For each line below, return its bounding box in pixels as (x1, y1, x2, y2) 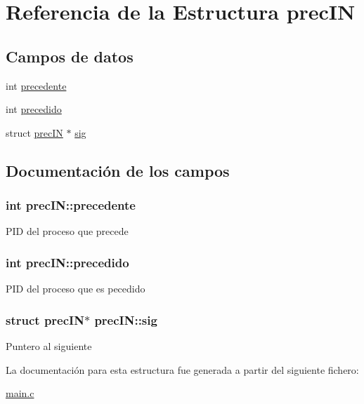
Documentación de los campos (6, 159, 230, 181)
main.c (6, 386, 34, 400)
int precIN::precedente (6, 196, 136, 214)
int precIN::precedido (6, 253, 129, 271)
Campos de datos (6, 45, 134, 67)
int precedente (6, 78, 67, 93)
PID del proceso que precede (6, 224, 129, 238)
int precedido (6, 102, 62, 116)
